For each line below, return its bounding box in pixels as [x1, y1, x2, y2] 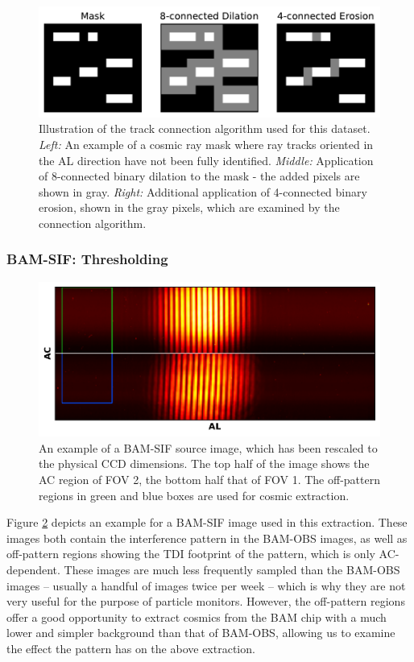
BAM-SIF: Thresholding [6, 249, 168, 269]
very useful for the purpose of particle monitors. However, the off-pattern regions [6, 593, 405, 610]
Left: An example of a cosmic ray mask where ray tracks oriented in [39, 135, 374, 152]
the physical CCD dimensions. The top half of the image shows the [39, 455, 370, 472]
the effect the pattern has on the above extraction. [6, 639, 255, 656]
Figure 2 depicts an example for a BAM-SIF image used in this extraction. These [6, 514, 408, 531]
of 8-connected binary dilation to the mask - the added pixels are [39, 168, 360, 184]
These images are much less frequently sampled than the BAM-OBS [64, 561, 400, 577]
